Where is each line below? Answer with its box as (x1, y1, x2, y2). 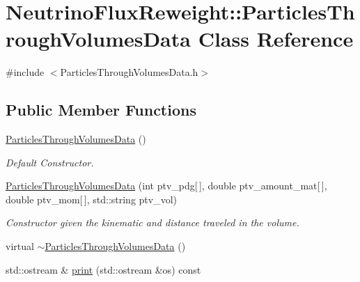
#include (6, 65, 45, 79)
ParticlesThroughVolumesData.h (60, 65, 198, 79)
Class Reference (198, 24, 354, 53)
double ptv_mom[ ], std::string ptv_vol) (6, 191, 178, 206)
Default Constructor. (6, 155, 94, 169)
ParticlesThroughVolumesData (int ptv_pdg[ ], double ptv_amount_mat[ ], (6, 178, 327, 193)
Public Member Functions (6, 99, 196, 120)
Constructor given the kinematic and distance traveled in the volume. (6, 215, 299, 230)
